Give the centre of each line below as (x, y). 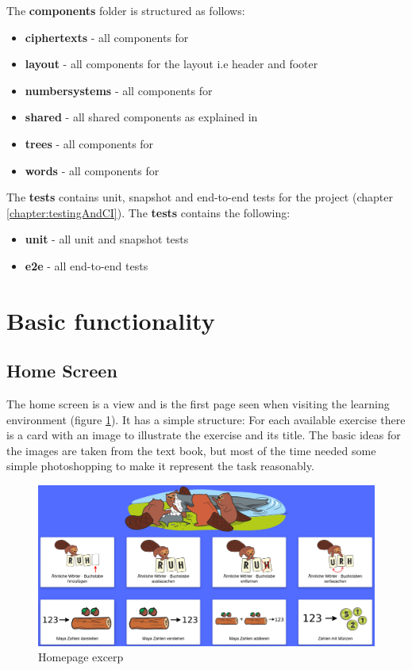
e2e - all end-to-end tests (87, 265)
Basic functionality (111, 320)
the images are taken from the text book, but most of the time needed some (191, 450)
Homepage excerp (81, 657)
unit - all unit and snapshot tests (107, 239)
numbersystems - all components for (119, 90)
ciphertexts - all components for (107, 37)
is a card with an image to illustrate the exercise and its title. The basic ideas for (204, 435)
